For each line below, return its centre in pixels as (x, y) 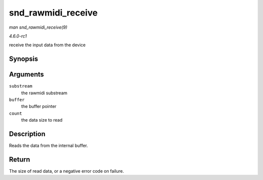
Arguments (27, 75)
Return (19, 159)
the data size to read (42, 120)
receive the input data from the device (47, 45)
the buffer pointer (39, 107)
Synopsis (24, 59)
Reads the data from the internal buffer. (48, 145)
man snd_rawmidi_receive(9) (38, 27)
